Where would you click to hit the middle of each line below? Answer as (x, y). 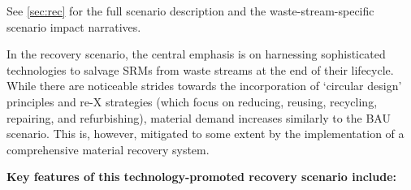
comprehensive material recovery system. (108, 149)
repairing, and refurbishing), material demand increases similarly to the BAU (199, 117)
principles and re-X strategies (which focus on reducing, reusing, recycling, (192, 101)
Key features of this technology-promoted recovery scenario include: (202, 177)
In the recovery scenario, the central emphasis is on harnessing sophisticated (196, 54)
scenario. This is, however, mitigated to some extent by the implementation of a (205, 134)
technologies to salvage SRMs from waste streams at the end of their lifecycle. (200, 69)
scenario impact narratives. (74, 26)
